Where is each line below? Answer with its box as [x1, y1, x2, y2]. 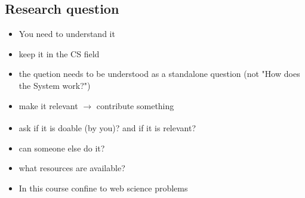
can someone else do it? [19, 141, 105, 154]
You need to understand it [19, 27, 115, 40]
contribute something [96, 99, 174, 112]
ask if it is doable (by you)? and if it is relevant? [19, 121, 196, 134]
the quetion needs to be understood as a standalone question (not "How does [19, 67, 300, 80]
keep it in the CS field [19, 47, 100, 60]
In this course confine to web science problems [19, 181, 188, 194]
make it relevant [19, 99, 78, 112]
